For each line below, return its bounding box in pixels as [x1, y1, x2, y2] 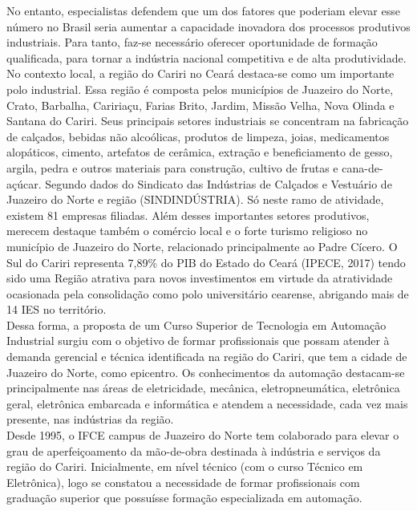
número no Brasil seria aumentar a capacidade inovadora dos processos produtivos [6, 18, 411, 34]
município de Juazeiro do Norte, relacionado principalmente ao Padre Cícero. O [6, 237, 398, 254]
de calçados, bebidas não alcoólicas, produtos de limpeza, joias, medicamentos [6, 128, 390, 144]
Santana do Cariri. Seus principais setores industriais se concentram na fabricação [6, 112, 409, 129]
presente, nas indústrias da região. [6, 411, 174, 428]
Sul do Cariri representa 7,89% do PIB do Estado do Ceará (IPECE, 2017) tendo [6, 253, 406, 270]
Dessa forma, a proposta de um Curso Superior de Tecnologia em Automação [6, 316, 387, 333]
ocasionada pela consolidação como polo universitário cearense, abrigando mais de [6, 285, 409, 302]
